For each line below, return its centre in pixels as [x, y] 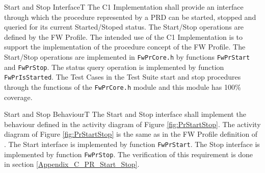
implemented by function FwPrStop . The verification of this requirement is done [129, 154]
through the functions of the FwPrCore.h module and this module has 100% [123, 86]
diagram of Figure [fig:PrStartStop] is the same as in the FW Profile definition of [131, 134]
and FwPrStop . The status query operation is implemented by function [114, 67]
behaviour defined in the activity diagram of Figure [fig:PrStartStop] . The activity [132, 124]
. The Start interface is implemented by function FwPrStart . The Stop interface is [132, 144]
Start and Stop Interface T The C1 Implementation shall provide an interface [124, 7]
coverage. [18, 97]
